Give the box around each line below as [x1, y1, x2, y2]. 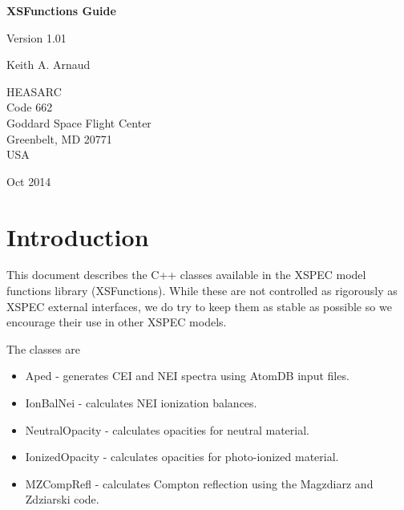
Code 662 [6, 99, 53, 115]
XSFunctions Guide [6, 2, 116, 18]
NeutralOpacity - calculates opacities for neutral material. [25, 421, 309, 438]
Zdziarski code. [25, 491, 99, 508]
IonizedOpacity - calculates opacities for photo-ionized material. [25, 448, 339, 465]
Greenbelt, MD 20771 [6, 130, 112, 147]
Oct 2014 [6, 172, 51, 189]
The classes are [6, 340, 81, 357]
